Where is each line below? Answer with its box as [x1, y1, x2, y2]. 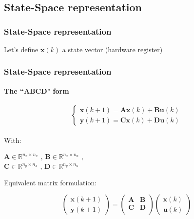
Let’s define [4, 44, 39, 54]
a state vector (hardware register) [62, 44, 163, 54]
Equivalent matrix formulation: [4, 177, 97, 187]
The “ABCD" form [4, 86, 69, 96]
